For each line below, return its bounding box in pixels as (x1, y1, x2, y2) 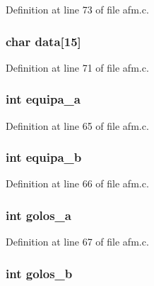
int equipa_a (6, 90, 81, 108)
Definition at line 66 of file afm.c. (6, 176, 149, 191)
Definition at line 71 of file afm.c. (6, 60, 149, 75)
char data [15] (6, 32, 81, 50)
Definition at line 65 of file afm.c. (6, 118, 149, 133)
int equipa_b (6, 148, 82, 166)
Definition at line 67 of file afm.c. (6, 234, 149, 249)
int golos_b (6, 264, 73, 282)
